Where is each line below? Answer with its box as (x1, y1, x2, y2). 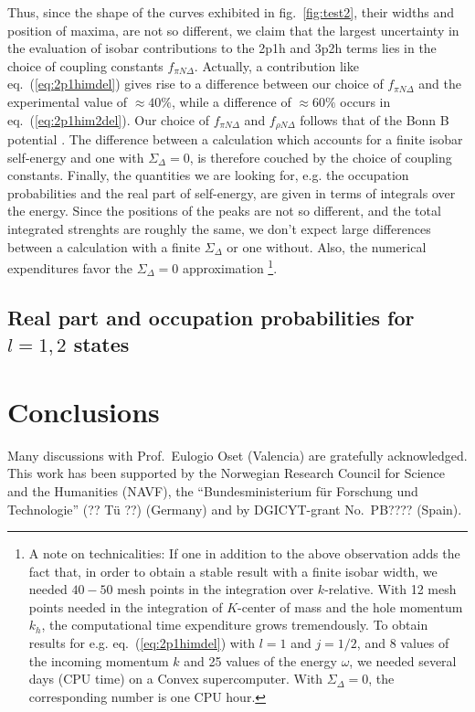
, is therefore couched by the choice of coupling (189, 147, 452, 166)
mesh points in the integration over (117, 579, 314, 599)
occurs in (340, 91, 391, 111)
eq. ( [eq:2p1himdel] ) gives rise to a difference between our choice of (7, 74, 384, 93)
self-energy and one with (7, 147, 144, 166)
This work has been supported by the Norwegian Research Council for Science (7, 463, 446, 483)
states (73, 330, 130, 358)
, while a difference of (172, 91, 291, 111)
